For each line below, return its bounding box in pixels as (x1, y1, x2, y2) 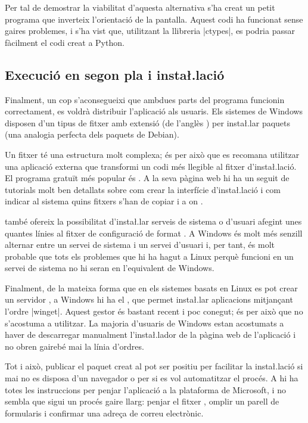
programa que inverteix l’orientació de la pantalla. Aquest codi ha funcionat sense (5, 13, 303, 25)
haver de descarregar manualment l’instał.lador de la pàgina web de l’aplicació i (5, 328, 296, 341)
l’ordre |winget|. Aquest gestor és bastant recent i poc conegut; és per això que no (5, 305, 303, 318)
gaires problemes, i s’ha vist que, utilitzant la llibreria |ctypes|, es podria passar (5, 24, 295, 37)
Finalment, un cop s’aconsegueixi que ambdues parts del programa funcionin (5, 93, 285, 105)
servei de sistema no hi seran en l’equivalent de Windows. (5, 262, 214, 274)
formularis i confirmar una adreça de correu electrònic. (5, 406, 204, 419)
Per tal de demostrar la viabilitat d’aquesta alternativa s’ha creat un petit (5, 1, 275, 13)
